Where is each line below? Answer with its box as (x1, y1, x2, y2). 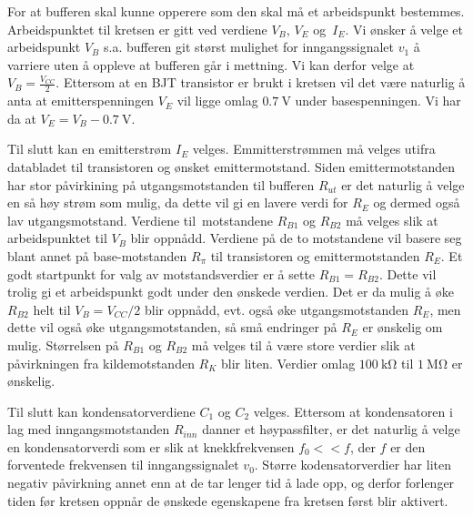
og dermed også (373, 193, 460, 212)
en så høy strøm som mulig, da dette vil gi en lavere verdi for (7, 193, 348, 212)
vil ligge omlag (176, 91, 258, 110)
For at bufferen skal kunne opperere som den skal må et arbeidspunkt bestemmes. (7, 2, 465, 20)
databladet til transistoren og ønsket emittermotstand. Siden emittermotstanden (7, 157, 456, 176)
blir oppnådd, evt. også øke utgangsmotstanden (145, 299, 409, 319)
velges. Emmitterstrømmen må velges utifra (192, 139, 436, 158)
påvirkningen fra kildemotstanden (7, 353, 195, 372)
